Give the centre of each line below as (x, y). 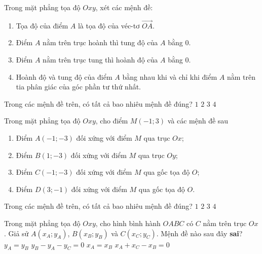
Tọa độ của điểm (42, 25)
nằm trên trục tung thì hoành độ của (100, 59)
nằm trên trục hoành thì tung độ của (100, 42)
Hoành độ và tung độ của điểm (64, 76)
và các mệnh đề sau (198, 121)
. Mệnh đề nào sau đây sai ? (199, 233)
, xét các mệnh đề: (124, 7)
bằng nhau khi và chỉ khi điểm (170, 76)
